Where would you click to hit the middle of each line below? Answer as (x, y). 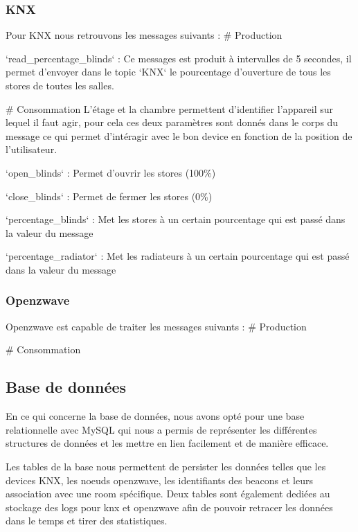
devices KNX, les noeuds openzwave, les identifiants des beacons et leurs (159, 480)
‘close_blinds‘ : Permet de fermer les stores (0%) (109, 196)
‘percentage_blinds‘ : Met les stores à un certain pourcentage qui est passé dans (176, 219)
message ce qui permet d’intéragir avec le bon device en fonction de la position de (179, 135)
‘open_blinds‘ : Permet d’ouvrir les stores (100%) (111, 172)
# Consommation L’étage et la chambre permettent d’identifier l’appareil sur (170, 108)
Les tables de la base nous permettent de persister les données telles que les (166, 466)
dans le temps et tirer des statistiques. (87, 521)
